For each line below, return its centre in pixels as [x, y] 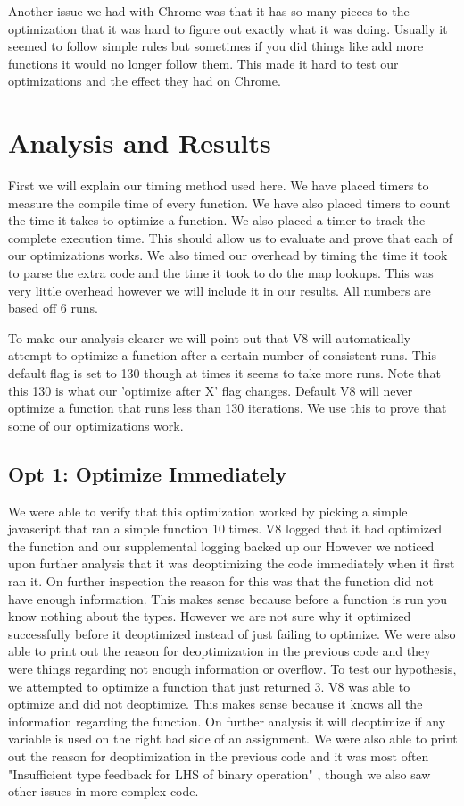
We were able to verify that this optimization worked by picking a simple [208, 511]
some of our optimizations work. [96, 425]
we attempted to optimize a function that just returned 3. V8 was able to [209, 686]
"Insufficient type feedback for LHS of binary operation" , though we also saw [220, 773]
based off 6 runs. [53, 308]
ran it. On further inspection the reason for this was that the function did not [221, 580]
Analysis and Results [140, 143]
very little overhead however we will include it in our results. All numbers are [220, 290]
